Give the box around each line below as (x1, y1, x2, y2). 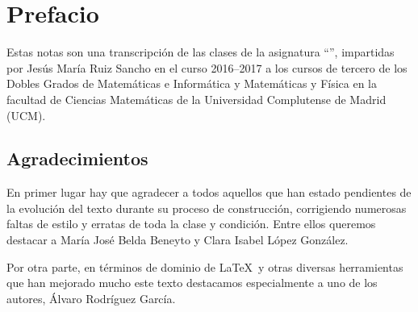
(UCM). (6, 106, 46, 123)
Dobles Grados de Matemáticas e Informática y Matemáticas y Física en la (6, 75, 378, 92)
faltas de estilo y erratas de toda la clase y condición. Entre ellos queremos (6, 215, 376, 232)
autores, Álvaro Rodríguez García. (6, 289, 176, 306)
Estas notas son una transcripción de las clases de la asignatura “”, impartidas (6, 44, 395, 60)
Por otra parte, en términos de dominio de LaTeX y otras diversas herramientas (6, 258, 403, 275)
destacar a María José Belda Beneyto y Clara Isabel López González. (6, 231, 349, 248)
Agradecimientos (6, 146, 148, 171)
